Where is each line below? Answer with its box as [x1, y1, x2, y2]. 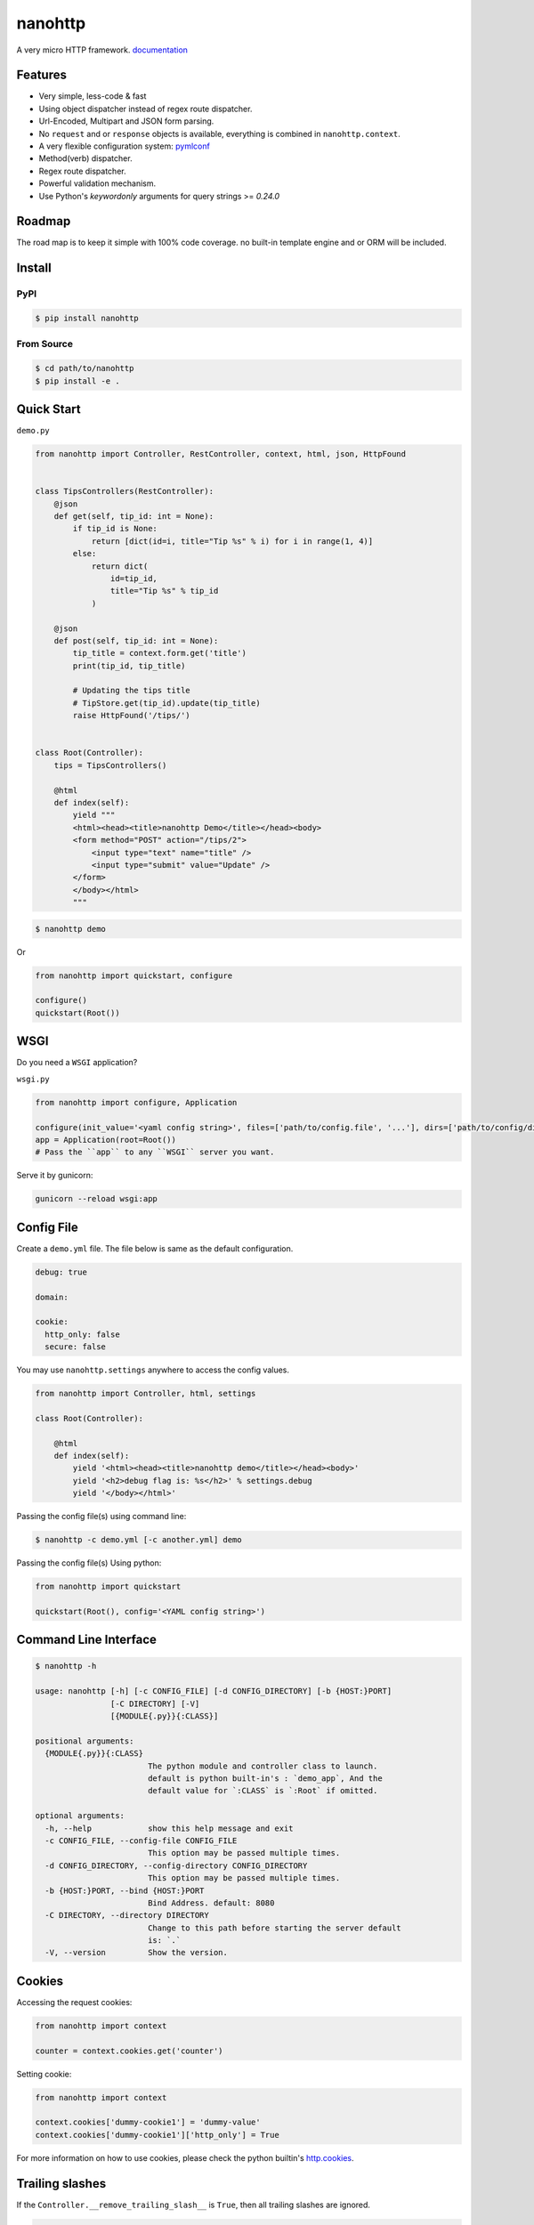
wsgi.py [16, 1073, 51, 1084]
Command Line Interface [16, 1632, 158, 1647]
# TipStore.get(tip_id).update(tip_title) [72, 698, 262, 708]
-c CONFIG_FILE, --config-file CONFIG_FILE [44, 1835, 238, 1846]
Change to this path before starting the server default [147, 1922, 402, 1933]
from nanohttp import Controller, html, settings [35, 1388, 256, 1399]
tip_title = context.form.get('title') [72, 648, 247, 659]
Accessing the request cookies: [16, 1996, 133, 2007]
